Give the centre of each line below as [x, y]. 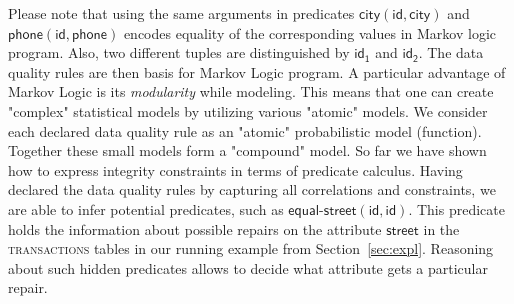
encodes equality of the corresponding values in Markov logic [310, 32]
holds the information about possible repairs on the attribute [195, 228]
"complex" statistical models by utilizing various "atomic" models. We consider [248, 110]
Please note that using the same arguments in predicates [181, 13]
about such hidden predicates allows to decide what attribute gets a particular [248, 267]
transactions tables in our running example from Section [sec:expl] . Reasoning [251, 248]
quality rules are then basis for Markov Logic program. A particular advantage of [257, 71]
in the [441, 228]
